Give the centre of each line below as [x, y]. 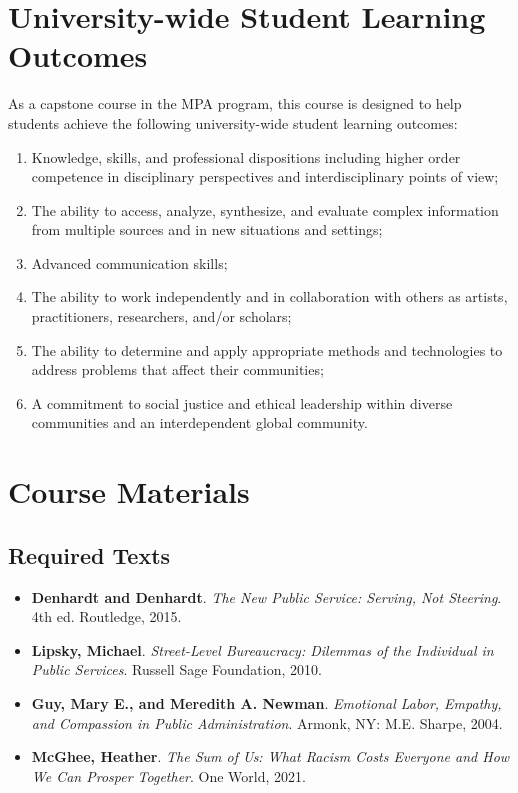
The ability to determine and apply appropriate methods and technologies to [267, 349]
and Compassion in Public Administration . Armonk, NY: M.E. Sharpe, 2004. [267, 722]
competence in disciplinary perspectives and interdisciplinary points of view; [265, 176]
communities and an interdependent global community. [199, 422]
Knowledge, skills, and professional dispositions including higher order [246, 156]
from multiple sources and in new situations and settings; [207, 229]
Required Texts [89, 554]
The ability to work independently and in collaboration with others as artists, [269, 296]
